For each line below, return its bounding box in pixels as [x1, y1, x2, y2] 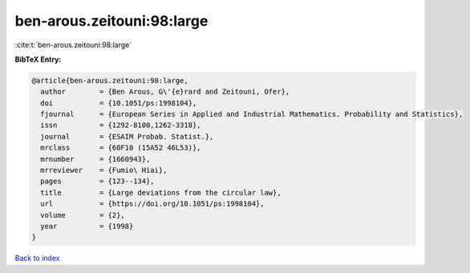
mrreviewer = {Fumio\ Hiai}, [40, 166, 168, 175]
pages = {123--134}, [40, 177, 156, 186]
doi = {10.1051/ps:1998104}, [40, 98, 197, 107]
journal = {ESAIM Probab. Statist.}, [40, 132, 214, 141]
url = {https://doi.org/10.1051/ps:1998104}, [40, 199, 265, 208]
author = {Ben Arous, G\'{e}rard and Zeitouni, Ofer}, [40, 87, 290, 96]
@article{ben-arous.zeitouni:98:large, [31, 76, 188, 85]
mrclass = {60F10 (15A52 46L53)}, [40, 143, 201, 152]
